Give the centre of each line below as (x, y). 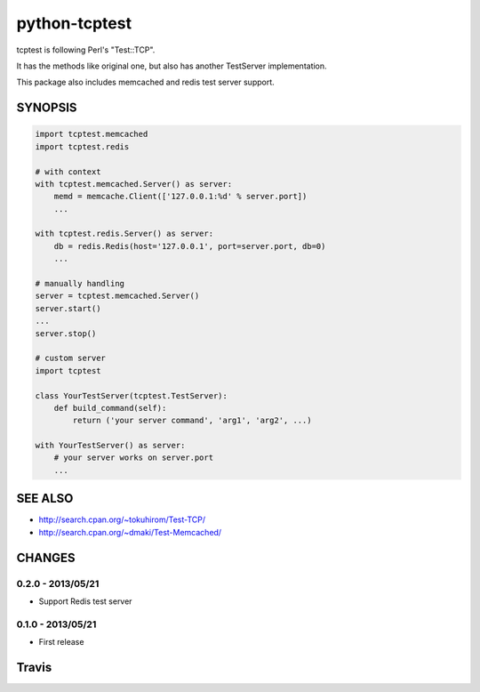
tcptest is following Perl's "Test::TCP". (86, 50)
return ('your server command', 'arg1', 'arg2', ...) (192, 421)
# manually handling (80, 284)
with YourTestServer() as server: (110, 446)
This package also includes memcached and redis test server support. (145, 82)
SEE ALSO (45, 499)
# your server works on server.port (133, 458)
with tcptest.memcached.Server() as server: (134, 184)
